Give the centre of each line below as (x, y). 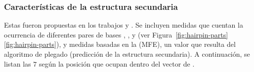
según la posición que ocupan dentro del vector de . (117, 63)
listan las (18, 63)
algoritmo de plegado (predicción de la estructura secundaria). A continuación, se (127, 54)
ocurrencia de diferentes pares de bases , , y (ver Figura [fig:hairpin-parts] (116, 34)
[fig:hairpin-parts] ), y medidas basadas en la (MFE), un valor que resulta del (120, 44)
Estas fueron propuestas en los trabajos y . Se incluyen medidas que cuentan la (124, 25)
